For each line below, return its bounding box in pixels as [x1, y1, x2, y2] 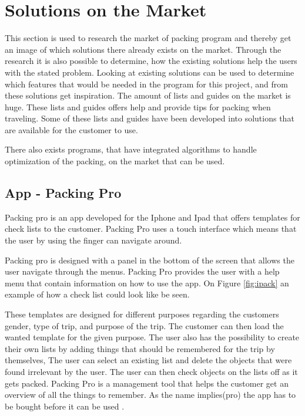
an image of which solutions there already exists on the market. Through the [5, 43, 281, 55]
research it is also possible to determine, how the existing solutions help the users [5, 55, 297, 67]
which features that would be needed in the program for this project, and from [5, 77, 288, 90]
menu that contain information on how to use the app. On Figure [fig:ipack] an [5, 276, 289, 289]
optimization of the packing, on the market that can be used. [5, 155, 225, 167]
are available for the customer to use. [5, 123, 138, 136]
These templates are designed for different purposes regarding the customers [5, 308, 279, 320]
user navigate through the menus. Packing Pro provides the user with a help [5, 265, 280, 278]
